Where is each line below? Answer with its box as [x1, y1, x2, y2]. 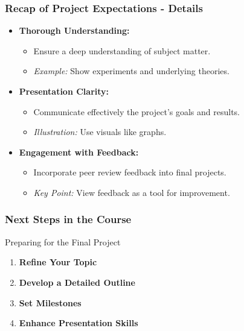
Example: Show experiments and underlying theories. [33, 65, 230, 77]
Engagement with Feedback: [19, 145, 139, 158]
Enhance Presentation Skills [19, 317, 138, 329]
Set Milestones [19, 296, 82, 309]
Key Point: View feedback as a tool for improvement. [33, 186, 230, 198]
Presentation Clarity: [19, 85, 109, 97]
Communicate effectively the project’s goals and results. [33, 105, 240, 118]
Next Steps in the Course [5, 212, 132, 227]
